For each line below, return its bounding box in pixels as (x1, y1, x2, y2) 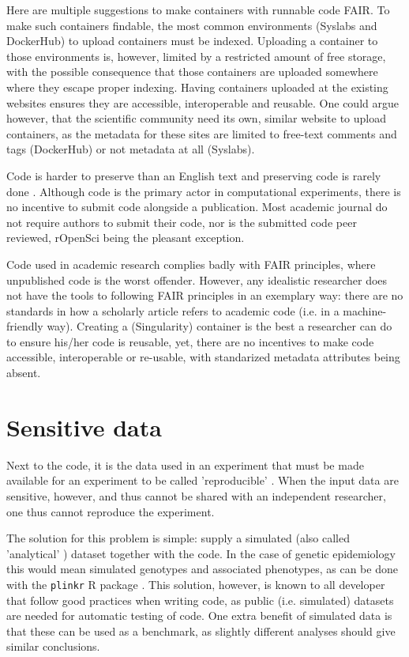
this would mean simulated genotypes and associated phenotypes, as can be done (6, 561, 398, 577)
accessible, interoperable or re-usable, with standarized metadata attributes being (6, 349, 400, 365)
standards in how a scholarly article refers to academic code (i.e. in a (6, 302, 340, 319)
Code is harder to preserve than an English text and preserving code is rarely (6, 167, 381, 183)
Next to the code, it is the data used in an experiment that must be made (6, 456, 364, 473)
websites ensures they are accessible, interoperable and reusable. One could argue (6, 94, 399, 111)
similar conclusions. (6, 638, 100, 655)
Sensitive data (6, 410, 162, 443)
